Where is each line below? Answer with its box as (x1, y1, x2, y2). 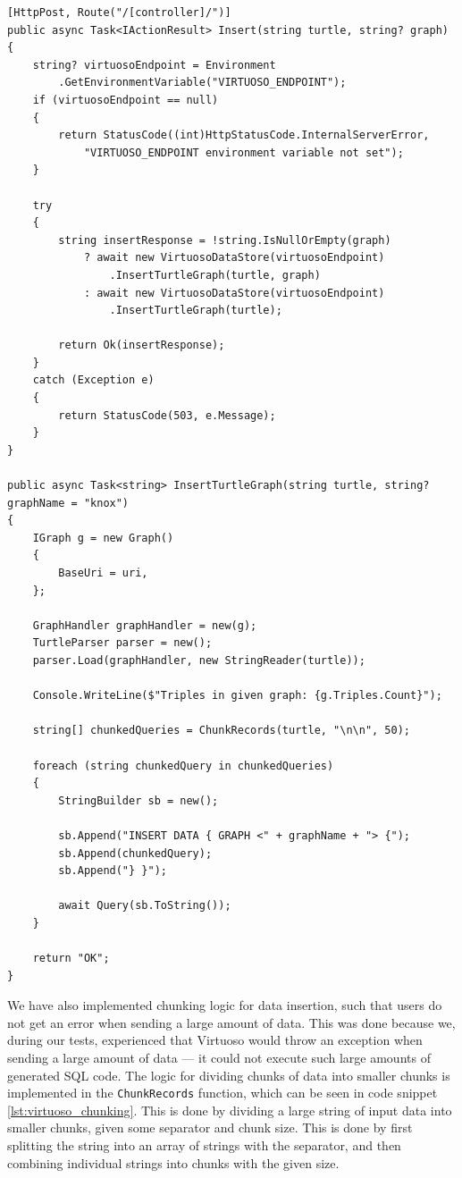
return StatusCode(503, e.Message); (58, 408, 276, 422)
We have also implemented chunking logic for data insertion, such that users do (7, 996, 442, 1014)
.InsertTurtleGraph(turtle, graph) (109, 268, 321, 282)
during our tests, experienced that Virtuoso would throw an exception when (7, 1031, 423, 1049)
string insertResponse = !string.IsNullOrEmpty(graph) (58, 233, 391, 247)
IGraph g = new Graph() (32, 531, 174, 544)
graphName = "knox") (7, 496, 130, 509)
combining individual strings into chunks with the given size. (7, 1153, 340, 1172)
